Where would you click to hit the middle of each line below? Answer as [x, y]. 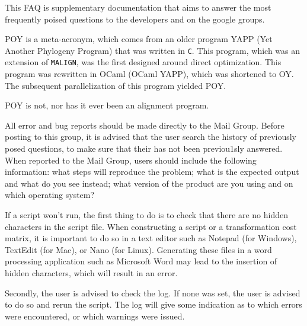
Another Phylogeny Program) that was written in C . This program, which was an [153, 50]
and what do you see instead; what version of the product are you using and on [149, 183]
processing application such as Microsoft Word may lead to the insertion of [141, 261]
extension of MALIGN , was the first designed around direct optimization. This [143, 62]
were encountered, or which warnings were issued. [95, 316]
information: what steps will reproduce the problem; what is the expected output [152, 172]
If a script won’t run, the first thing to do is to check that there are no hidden [146, 215]
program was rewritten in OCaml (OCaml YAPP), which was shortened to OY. [149, 74]
